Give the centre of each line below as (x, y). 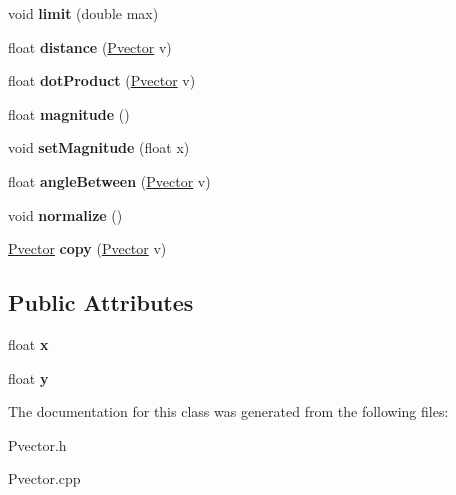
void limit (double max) (83, 13)
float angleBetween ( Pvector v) (109, 180)
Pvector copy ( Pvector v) (87, 248)
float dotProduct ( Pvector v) (102, 80)
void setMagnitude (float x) (99, 147)
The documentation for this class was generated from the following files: (228, 411)
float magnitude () (69, 113)
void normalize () (65, 214)
